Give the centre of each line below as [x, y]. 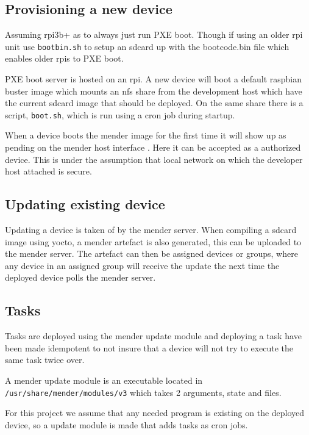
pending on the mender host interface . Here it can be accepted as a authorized [153, 147]
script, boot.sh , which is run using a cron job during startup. [120, 114]
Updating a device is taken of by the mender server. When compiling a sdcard [151, 230]
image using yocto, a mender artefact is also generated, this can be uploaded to [153, 241]
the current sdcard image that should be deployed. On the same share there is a [154, 103]
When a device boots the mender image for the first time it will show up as [146, 135]
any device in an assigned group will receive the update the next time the [142, 265]
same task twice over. [45, 360]
